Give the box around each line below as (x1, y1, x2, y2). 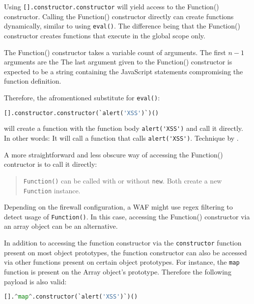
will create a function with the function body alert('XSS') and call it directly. (4, 123, 243, 133)
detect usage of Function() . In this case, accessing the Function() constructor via (4, 211, 250, 221)
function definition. (4, 76, 61, 86)
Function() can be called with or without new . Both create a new (23, 175, 222, 185)
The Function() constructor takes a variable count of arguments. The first (4, 47, 226, 57)
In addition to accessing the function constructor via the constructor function (4, 238, 242, 248)
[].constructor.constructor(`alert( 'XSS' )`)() (4, 109, 159, 117)
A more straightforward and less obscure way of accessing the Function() (4, 149, 223, 159)
